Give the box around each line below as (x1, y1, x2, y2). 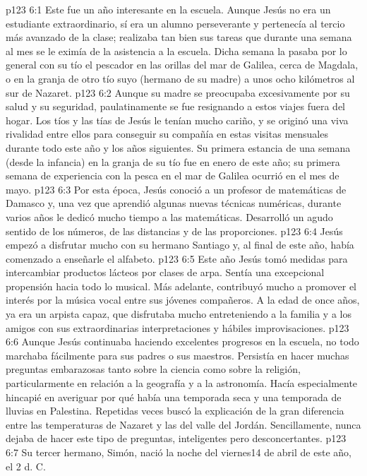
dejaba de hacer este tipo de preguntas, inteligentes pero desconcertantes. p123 (6, 431, 347, 446)
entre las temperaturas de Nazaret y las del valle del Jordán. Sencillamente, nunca (6, 417, 361, 432)
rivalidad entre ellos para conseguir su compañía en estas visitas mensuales (6, 126, 328, 141)
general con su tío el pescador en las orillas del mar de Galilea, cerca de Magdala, (6, 57, 359, 72)
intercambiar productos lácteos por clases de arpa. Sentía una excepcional (6, 265, 325, 280)
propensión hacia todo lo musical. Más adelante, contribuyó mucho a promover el (6, 278, 356, 293)
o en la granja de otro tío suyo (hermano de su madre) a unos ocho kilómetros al (6, 71, 355, 85)
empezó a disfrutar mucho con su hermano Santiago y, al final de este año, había (6, 237, 354, 252)
